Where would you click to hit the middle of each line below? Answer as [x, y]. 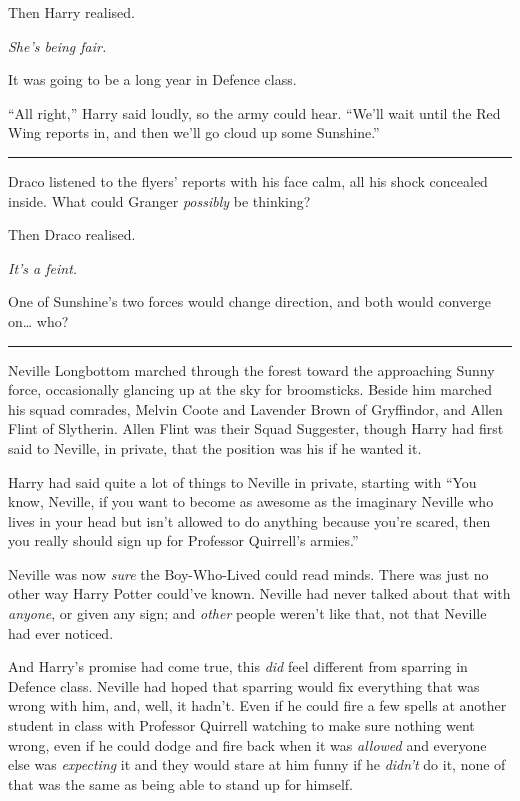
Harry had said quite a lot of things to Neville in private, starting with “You [242, 481]
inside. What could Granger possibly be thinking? [159, 200]
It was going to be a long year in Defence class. [152, 79]
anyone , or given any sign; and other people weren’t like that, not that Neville [247, 613]
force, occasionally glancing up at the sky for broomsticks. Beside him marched [250, 389]
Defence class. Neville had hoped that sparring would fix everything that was [244, 685]
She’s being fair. [57, 45]
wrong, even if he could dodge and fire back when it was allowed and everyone [247, 744]
